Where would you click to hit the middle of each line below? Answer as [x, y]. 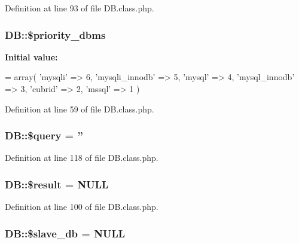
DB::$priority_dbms [55, 34]
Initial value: [31, 57]
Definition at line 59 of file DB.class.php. [80, 109]
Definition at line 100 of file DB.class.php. [82, 207]
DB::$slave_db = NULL [65, 233]
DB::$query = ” [44, 135]
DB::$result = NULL [57, 184]
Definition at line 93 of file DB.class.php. [80, 8]
